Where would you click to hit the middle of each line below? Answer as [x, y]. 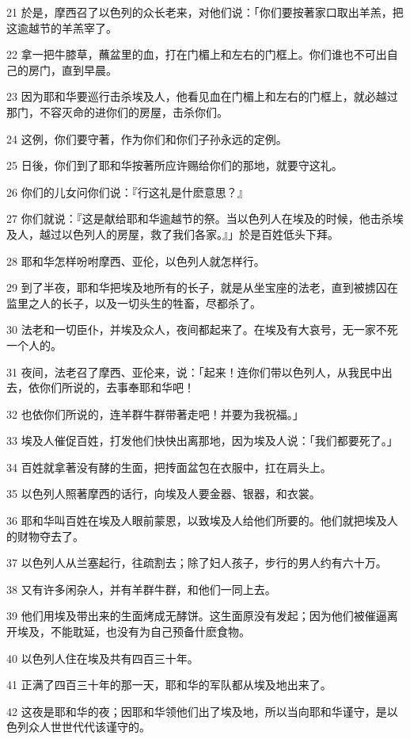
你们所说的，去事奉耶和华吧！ [117, 387]
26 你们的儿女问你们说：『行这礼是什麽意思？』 [127, 191]
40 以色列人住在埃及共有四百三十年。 [102, 658]
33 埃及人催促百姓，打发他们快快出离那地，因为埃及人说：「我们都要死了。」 [202, 440]
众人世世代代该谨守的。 [89, 727]
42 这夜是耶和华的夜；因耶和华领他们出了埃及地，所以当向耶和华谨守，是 [197, 711]
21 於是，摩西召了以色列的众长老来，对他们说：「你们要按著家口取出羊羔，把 [205, 12]
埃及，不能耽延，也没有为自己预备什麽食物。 [133, 632]
